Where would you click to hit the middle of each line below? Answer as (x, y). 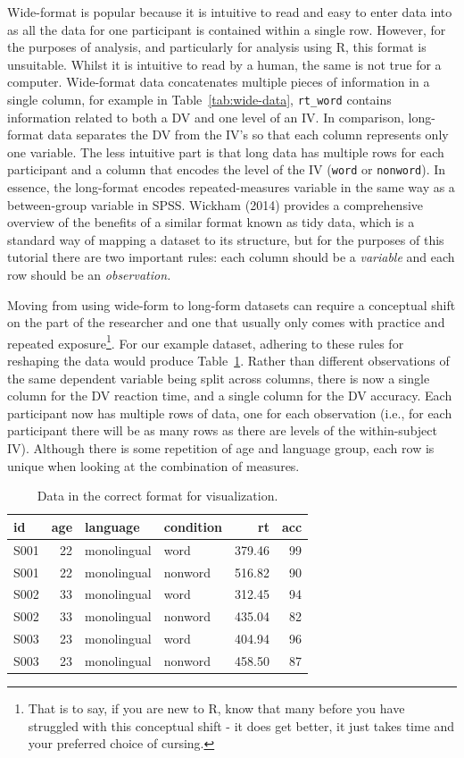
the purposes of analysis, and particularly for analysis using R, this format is (217, 47)
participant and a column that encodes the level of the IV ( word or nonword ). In (227, 169)
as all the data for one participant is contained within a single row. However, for (227, 29)
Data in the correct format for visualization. (157, 496)
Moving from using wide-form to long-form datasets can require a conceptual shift (232, 304)
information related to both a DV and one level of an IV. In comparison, (206, 117)
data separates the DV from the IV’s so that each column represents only (248, 135)
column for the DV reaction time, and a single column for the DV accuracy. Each (230, 396)
